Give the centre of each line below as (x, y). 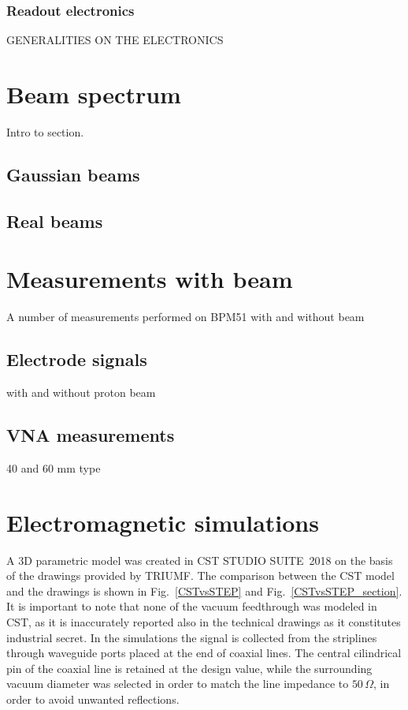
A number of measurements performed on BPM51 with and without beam (185, 317)
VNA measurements (91, 435)
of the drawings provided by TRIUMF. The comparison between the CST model (200, 575)
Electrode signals (77, 359)
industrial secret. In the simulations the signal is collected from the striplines (192, 637)
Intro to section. (45, 131)
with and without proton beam (81, 392)
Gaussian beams (73, 174)
